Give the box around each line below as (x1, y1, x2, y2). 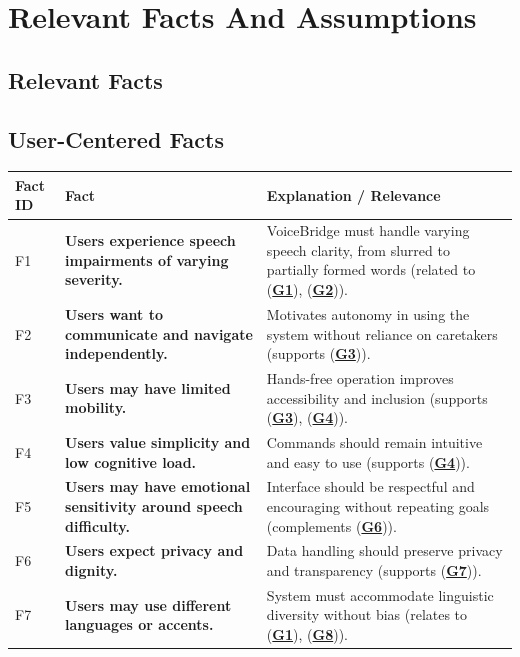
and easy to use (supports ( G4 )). (266, 451, 470, 472)
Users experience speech (65, 230, 236, 251)
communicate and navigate (65, 323, 253, 344)
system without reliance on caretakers (266, 323, 498, 344)
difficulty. (65, 515, 130, 536)
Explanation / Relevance (266, 184, 441, 205)
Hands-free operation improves (266, 367, 454, 388)
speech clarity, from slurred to (266, 239, 450, 260)
